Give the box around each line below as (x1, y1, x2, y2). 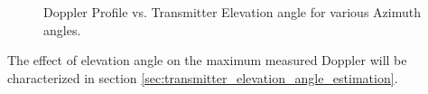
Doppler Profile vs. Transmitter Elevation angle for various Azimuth (43, 3, 421, 21)
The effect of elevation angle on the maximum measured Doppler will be (7, 51, 407, 70)
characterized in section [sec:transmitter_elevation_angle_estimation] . (7, 68, 398, 87)
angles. (43, 20, 81, 39)
